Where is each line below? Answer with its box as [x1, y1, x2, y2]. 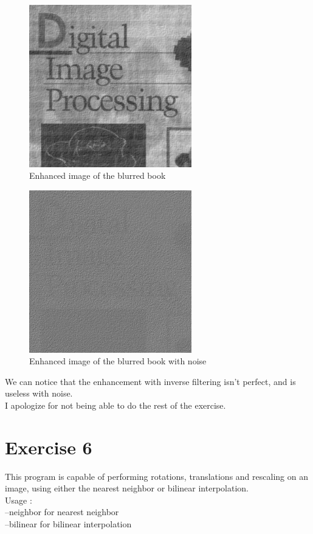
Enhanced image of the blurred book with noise [29, 355, 207, 367]
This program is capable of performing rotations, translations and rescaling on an [5, 470, 308, 482]
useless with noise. [5, 387, 73, 400]
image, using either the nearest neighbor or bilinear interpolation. [5, 482, 249, 494]
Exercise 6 [5, 434, 92, 459]
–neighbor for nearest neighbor [5, 505, 119, 518]
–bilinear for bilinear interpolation [5, 517, 132, 530]
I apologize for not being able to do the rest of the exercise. [5, 398, 226, 411]
